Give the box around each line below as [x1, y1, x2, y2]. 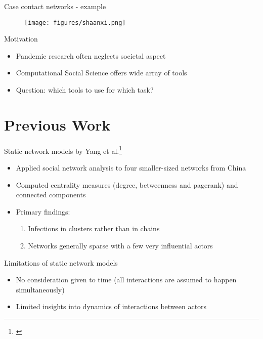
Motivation [4, 33, 38, 44]
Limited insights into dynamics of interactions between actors [16, 301, 207, 312]
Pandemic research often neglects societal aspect [16, 50, 166, 61]
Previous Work [4, 114, 111, 135]
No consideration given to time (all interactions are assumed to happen [16, 274, 237, 285]
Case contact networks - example [4, 1, 106, 11]
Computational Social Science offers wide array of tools [16, 67, 187, 78]
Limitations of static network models [4, 257, 118, 268]
